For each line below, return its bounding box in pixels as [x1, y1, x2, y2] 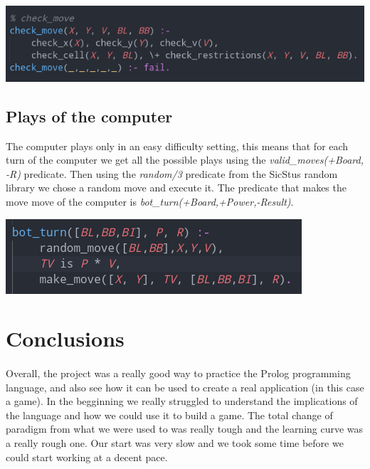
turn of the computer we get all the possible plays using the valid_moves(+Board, [6, 152, 364, 167]
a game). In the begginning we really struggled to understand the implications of [6, 394, 358, 409]
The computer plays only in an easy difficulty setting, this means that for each [6, 138, 349, 153]
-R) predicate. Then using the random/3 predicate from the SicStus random [6, 166, 338, 181]
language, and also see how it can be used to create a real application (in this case [6, 379, 364, 394]
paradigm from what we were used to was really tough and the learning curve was [6, 421, 364, 436]
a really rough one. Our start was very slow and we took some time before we [6, 436, 344, 450]
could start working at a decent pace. [6, 449, 168, 464]
